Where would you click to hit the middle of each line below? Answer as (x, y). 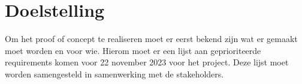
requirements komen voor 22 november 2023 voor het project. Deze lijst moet (147, 62)
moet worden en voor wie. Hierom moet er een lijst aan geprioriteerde (133, 50)
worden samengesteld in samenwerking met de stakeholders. (114, 73)
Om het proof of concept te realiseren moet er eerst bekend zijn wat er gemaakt (151, 39)
